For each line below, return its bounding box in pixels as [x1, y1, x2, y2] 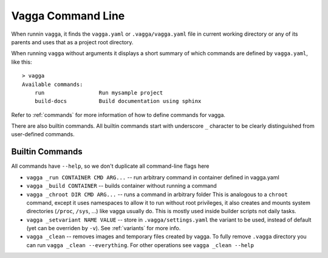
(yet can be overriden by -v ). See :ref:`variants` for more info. [26, 225, 181, 232]
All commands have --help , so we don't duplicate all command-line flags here [11, 162, 210, 170]
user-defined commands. [11, 131, 75, 138]
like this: [11, 58, 32, 65]
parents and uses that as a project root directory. [11, 38, 134, 45]
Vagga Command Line [11, 9, 125, 22]
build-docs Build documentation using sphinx [34, 98, 202, 105]
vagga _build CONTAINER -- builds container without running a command [26, 182, 217, 190]
